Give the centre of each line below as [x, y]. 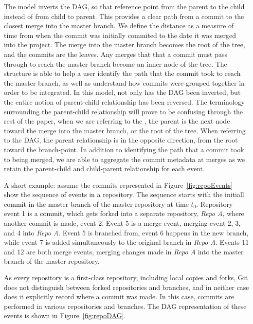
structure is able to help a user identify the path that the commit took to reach [122, 73]
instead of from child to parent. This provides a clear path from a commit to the [124, 16]
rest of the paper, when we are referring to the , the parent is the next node [117, 121]
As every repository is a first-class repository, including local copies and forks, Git [126, 278]
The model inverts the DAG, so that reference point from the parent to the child [124, 6]
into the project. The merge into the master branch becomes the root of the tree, [125, 45]
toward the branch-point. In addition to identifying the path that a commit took [124, 149]
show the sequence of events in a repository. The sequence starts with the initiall [124, 194]
